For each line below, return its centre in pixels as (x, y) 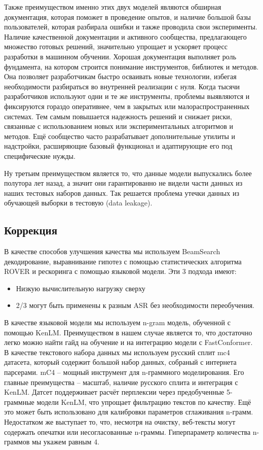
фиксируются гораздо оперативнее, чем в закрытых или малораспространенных (127, 106)
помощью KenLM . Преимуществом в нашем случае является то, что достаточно (128, 332)
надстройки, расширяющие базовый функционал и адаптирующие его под (118, 146)
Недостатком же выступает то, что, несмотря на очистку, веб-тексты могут (120, 421)
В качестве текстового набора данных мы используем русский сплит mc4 (117, 352)
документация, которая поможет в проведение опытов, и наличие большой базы (127, 16)
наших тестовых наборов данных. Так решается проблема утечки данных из (122, 193)
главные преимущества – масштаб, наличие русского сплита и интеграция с (121, 382)
